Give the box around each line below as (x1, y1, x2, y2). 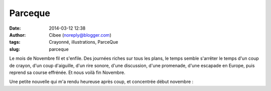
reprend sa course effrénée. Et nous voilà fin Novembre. (9, 69, 125, 75)
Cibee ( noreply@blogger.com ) (49, 32, 111, 38)
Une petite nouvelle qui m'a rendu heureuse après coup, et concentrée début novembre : (9, 78, 194, 85)
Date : (9, 25, 21, 31)
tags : (9, 39, 21, 45)
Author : (9, 32, 26, 38)
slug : (9, 46, 20, 52)
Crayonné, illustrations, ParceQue (49, 39, 118, 45)
